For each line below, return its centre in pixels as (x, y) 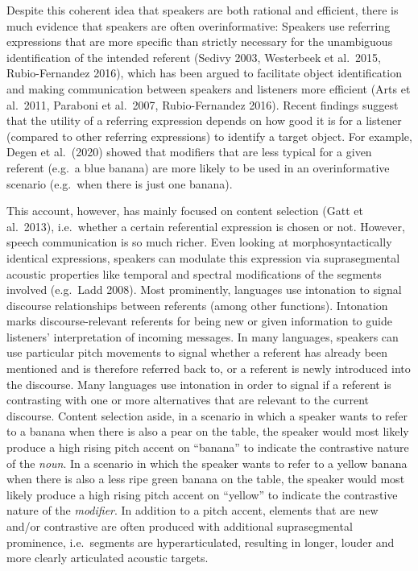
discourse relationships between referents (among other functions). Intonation (197, 305)
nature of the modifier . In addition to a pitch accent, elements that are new (192, 510)
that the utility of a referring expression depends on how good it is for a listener (204, 120)
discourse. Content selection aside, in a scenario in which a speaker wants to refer (207, 415)
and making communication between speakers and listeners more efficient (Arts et (209, 88)
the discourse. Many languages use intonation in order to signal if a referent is (199, 384)
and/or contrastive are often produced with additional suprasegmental (180, 526)
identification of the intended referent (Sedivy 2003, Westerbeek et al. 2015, (194, 57)
